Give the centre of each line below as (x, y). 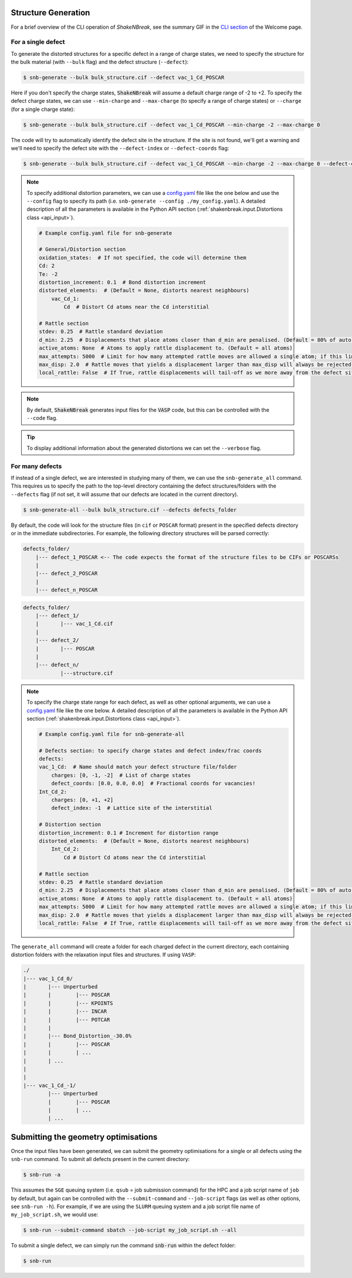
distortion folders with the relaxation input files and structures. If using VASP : (103, 955)
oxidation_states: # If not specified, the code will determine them (143, 258)
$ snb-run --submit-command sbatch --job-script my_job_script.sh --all (130, 1230)
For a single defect (38, 42)
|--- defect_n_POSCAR (67, 590)
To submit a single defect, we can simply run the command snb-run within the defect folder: (123, 1246)
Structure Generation (50, 13)
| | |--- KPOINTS (68, 1003)
